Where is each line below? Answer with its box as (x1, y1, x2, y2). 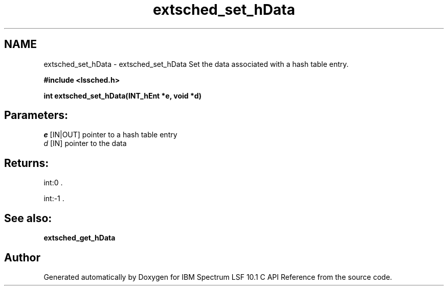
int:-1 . (43, 194, 64, 203)
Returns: (4, 156, 49, 170)
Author (4, 251, 40, 264)
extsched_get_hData (43, 233, 116, 243)
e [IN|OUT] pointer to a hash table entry (43, 130, 177, 139)
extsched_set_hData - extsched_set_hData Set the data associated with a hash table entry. (43, 59, 349, 68)
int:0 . (43, 178, 63, 187)
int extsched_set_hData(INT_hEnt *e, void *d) (43, 91, 202, 100)
